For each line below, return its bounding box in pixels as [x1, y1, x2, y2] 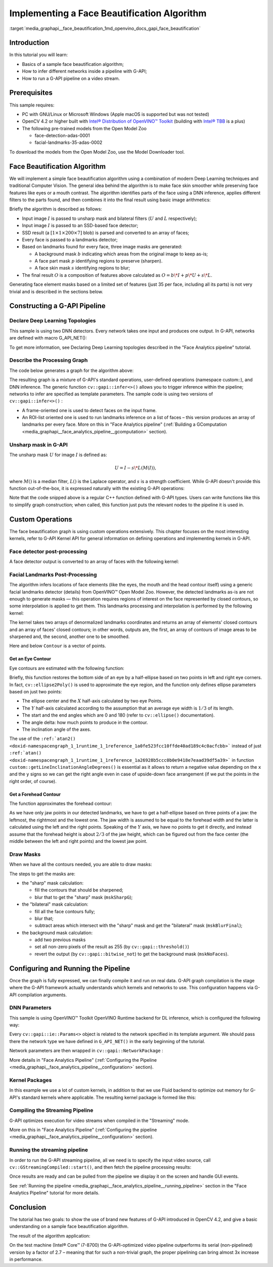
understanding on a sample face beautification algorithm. [9, 1223, 129, 1229]
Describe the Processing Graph [9, 357, 88, 364]
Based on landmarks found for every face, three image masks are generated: [22, 244, 183, 250]
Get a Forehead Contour [9, 791, 61, 797]
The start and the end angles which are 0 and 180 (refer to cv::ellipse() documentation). [22, 712, 215, 718]
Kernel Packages [9, 1076, 52, 1084]
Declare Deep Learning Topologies [9, 317, 96, 324]
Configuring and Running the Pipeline [9, 964, 130, 973]
